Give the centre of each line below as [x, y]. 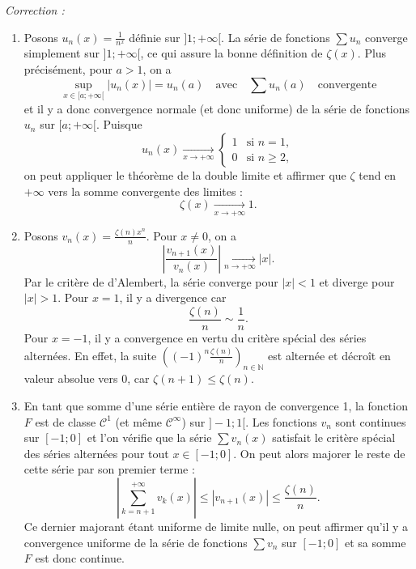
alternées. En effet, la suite [90, 355]
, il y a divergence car [173, 297]
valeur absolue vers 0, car [87, 378]
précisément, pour [68, 69]
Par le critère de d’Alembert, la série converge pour [151, 281]
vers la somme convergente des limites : [146, 191]
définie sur [155, 37]
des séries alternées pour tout [96, 453]
